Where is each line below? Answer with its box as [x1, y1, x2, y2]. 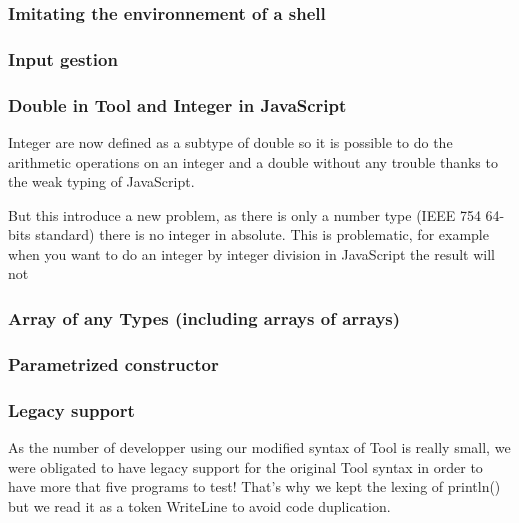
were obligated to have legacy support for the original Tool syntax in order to [8, 456, 483, 477]
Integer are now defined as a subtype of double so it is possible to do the [8, 131, 453, 152]
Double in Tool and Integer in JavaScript [8, 92, 347, 117]
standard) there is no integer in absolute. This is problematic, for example [35, 224, 489, 245]
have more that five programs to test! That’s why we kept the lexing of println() [8, 476, 501, 497]
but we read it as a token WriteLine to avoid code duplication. [8, 495, 391, 516]
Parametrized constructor [8, 351, 219, 376]
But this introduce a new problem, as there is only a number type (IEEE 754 [8, 204, 481, 225]
